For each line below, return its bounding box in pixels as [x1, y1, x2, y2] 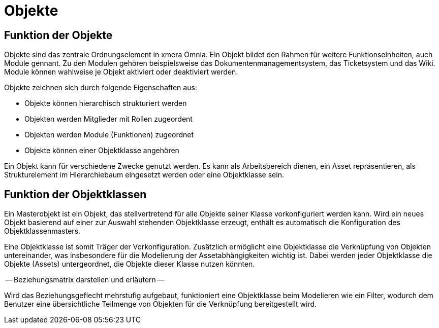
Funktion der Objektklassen [4, 188, 147, 201]
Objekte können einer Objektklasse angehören [24, 146, 179, 155]
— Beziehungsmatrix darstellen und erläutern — [5, 275, 165, 284]
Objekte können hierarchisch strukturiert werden [24, 99, 187, 108]
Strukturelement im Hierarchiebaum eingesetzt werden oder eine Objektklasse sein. [4, 170, 284, 179]
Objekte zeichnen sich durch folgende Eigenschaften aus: [4, 83, 197, 92]
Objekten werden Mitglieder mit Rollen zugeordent [24, 115, 193, 124]
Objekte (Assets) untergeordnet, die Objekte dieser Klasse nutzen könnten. [4, 260, 255, 269]
